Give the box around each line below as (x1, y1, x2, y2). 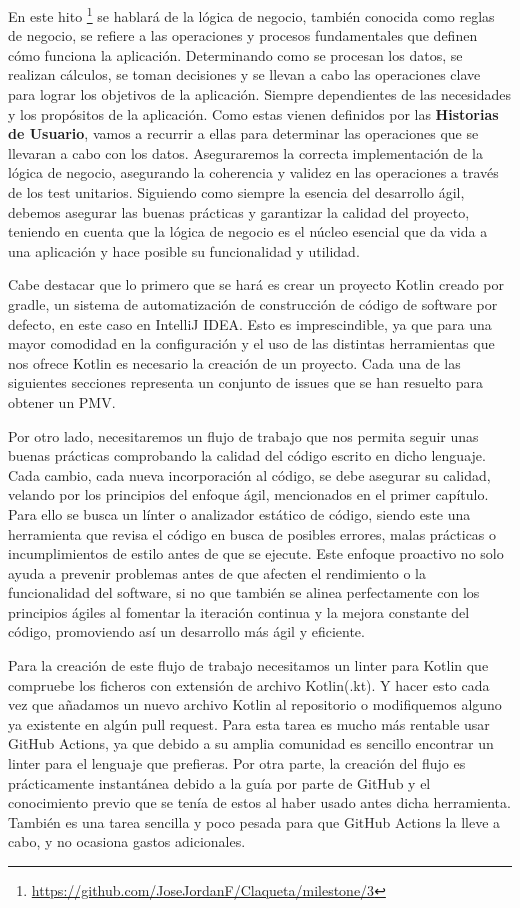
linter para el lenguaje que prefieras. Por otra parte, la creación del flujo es (8, 753, 466, 774)
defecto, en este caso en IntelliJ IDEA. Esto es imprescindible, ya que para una (8, 313, 492, 334)
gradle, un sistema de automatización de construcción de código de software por (8, 293, 498, 314)
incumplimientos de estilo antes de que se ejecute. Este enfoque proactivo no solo (8, 543, 504, 564)
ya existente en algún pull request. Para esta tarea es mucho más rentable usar (8, 713, 490, 734)
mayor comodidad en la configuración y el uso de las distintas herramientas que (8, 333, 495, 354)
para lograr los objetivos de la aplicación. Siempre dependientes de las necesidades (8, 84, 512, 105)
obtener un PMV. (8, 391, 116, 412)
